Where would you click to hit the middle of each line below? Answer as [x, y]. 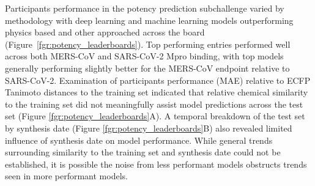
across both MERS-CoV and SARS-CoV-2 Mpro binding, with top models [144, 56]
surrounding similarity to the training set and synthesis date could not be [143, 152]
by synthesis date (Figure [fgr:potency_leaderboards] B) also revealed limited [149, 128]
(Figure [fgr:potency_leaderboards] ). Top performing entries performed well [148, 44]
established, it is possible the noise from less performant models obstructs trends [156, 164]
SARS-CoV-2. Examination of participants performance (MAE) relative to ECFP [158, 80]
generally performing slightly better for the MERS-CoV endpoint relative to [147, 68]
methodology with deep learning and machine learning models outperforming [149, 20]
